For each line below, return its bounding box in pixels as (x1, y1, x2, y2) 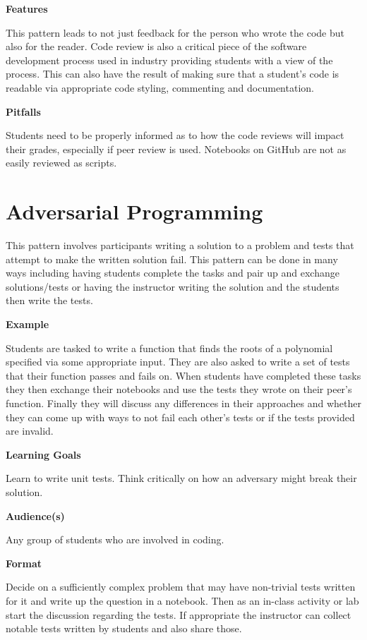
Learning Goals (6, 447, 81, 461)
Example (6, 317, 49, 332)
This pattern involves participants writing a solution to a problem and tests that (6, 238, 354, 253)
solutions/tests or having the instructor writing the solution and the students (6, 279, 339, 294)
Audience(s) (6, 508, 65, 523)
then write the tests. (6, 293, 93, 308)
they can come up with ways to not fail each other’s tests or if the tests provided (6, 409, 355, 424)
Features (6, 1, 48, 16)
